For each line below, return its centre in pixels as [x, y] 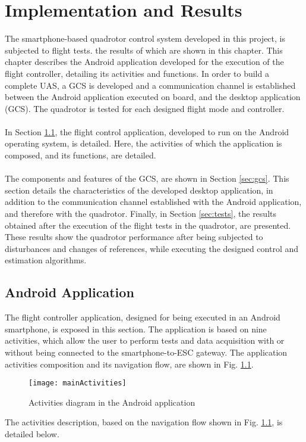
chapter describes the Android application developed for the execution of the [144, 62]
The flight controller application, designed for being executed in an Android [143, 317]
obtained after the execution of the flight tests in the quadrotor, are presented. [148, 225]
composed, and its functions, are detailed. [81, 155]
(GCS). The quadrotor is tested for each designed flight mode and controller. [145, 108]
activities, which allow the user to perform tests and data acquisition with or [145, 340]
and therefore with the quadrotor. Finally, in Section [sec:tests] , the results [141, 214]
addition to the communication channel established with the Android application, [153, 202]
